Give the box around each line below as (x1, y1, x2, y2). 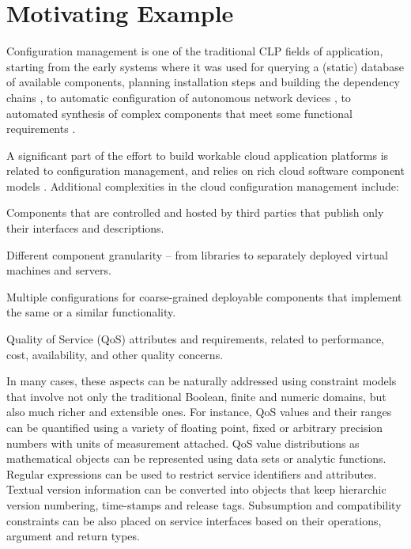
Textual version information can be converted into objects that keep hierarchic (6, 481, 386, 498)
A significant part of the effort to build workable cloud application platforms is (6, 146, 389, 163)
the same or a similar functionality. (6, 304, 176, 320)
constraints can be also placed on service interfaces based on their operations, (6, 512, 382, 528)
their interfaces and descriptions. (6, 220, 164, 237)
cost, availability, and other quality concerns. (6, 346, 224, 362)
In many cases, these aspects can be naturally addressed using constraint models (6, 373, 397, 389)
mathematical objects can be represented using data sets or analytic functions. (6, 450, 386, 467)
